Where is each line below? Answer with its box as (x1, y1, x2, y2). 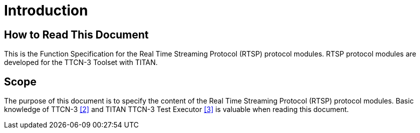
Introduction (4, 2, 88, 19)
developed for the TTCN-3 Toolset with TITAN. (4, 58, 158, 67)
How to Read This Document (4, 28, 149, 41)
